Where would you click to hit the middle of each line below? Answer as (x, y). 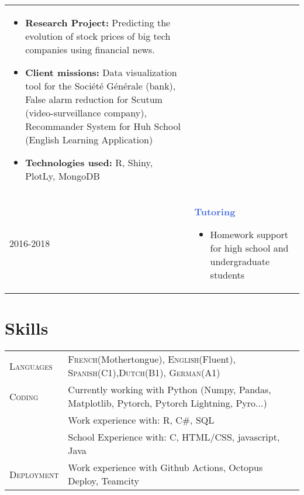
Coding (24, 396)
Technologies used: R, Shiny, (89, 162)
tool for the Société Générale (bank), (101, 86)
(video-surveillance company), (86, 113)
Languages (31, 366)
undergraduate (240, 261)
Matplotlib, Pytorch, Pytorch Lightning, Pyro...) (167, 403)
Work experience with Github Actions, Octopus (165, 467)
